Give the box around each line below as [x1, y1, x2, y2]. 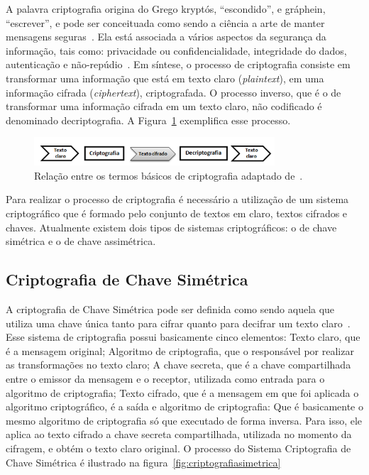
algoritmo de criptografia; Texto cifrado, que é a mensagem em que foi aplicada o [6, 385, 359, 400]
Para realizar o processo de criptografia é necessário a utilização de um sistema [6, 192, 349, 207]
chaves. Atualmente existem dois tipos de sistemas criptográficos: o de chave [6, 219, 337, 234]
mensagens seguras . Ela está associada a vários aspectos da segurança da [6, 29, 326, 44]
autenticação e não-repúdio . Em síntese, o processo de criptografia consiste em [6, 57, 351, 72]
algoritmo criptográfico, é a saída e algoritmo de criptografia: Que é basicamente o [6, 399, 363, 414]
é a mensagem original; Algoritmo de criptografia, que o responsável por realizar [6, 343, 354, 358]
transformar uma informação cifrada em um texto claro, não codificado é [6, 99, 322, 114]
